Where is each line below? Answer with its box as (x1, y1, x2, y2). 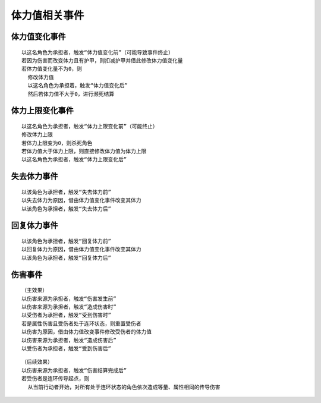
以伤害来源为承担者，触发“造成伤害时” (21, 304, 117, 310)
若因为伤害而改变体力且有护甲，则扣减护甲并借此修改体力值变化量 (21, 57, 183, 64)
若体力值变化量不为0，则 (21, 65, 83, 73)
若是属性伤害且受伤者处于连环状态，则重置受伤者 (21, 320, 141, 327)
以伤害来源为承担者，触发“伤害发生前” (21, 295, 117, 302)
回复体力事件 (11, 221, 58, 231)
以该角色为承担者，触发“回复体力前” (21, 238, 111, 245)
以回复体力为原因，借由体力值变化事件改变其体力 (21, 246, 141, 253)
